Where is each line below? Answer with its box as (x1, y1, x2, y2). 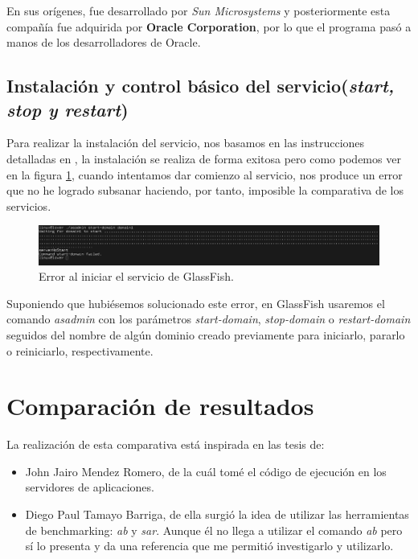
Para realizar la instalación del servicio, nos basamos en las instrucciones (6, 134, 365, 151)
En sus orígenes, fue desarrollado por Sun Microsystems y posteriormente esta (6, 2, 391, 18)
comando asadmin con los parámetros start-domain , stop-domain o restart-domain (6, 310, 411, 327)
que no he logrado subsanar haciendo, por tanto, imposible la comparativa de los (6, 182, 404, 199)
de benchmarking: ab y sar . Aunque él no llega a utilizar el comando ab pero (25, 521, 403, 538)
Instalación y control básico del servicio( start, (6, 73, 395, 98)
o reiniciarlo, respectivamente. (6, 342, 154, 359)
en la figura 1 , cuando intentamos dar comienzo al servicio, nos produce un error (6, 166, 403, 183)
